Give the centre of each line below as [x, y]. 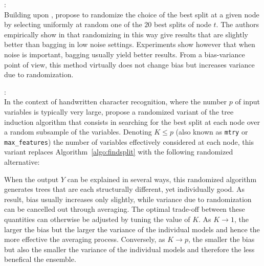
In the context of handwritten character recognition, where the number [116, 102]
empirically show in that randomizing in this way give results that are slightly [126, 34]
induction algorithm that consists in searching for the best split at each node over [132, 121]
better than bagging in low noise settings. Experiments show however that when [130, 44]
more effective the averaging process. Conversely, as [85, 239]
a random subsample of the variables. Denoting [78, 132]
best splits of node [183, 24]
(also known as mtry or [212, 132]
